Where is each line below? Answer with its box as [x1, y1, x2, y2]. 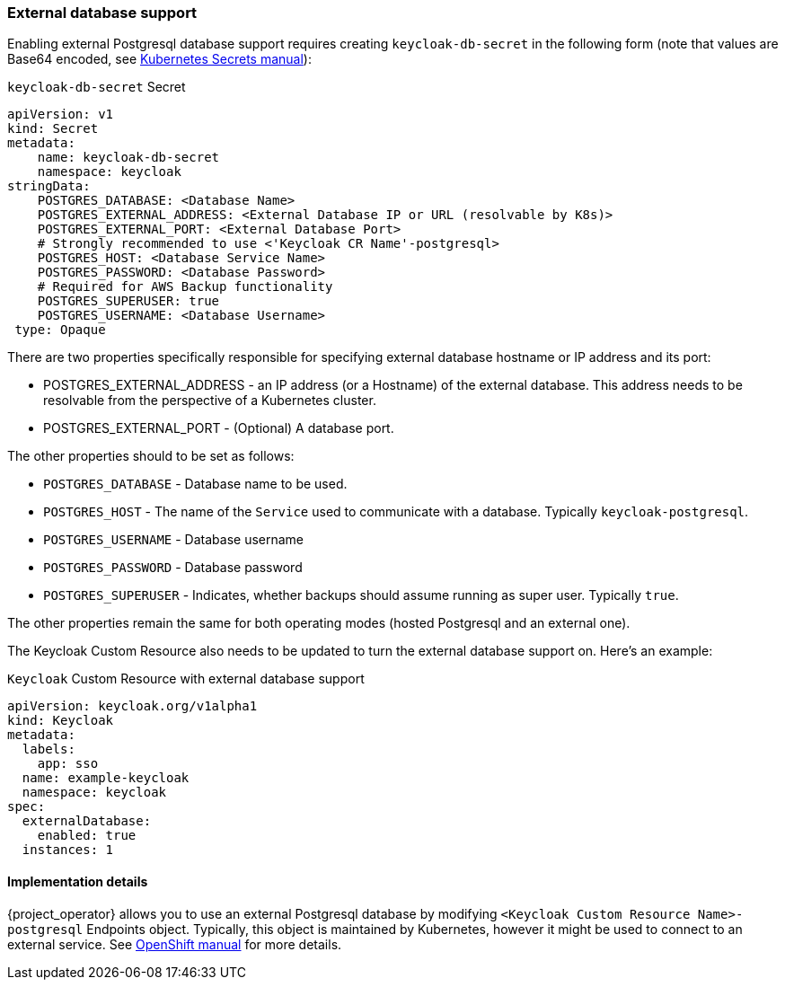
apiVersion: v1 [7, 107, 114, 122]
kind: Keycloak [7, 713, 114, 728]
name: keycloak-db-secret [37, 150, 220, 165]
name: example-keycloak [22, 771, 190, 786]
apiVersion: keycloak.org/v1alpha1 [7, 699, 258, 714]
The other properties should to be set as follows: [7, 448, 295, 464]
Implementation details [7, 873, 148, 889]
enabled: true [37, 828, 137, 843]
